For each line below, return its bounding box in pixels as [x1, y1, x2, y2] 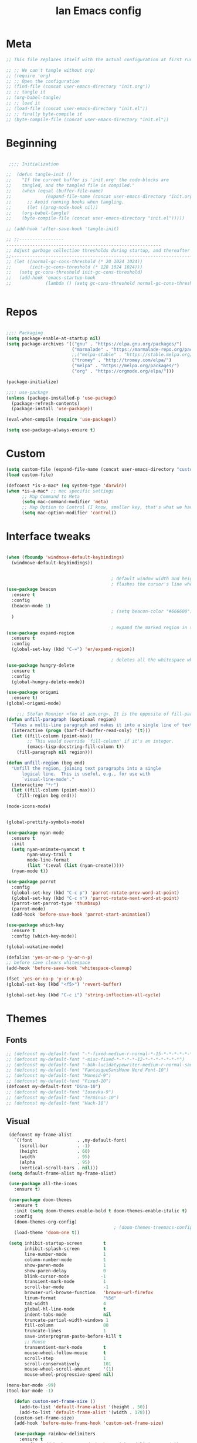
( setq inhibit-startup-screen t [8, 1241, 107, 1246]
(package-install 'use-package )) [11, 406, 93, 412]
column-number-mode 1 [24, 1256, 107, 1263]
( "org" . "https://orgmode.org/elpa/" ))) [71, 368, 175, 374]
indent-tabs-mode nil [24, 1311, 111, 1318]
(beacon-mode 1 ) [11, 603, 51, 609]
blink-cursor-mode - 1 [24, 1273, 107, 1279]
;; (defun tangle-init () [6, 172, 72, 178]
